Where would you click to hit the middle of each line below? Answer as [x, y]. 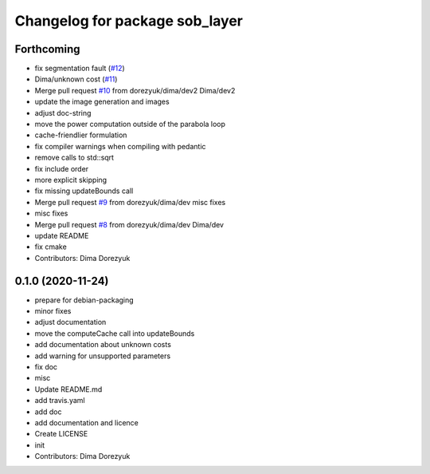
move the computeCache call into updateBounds [115, 333]
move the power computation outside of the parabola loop [130, 124]
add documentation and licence [86, 422]
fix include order [62, 168]
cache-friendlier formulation [81, 135]
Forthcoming [47, 49]
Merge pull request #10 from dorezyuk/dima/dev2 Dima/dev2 [135, 90]
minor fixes [53, 311]
